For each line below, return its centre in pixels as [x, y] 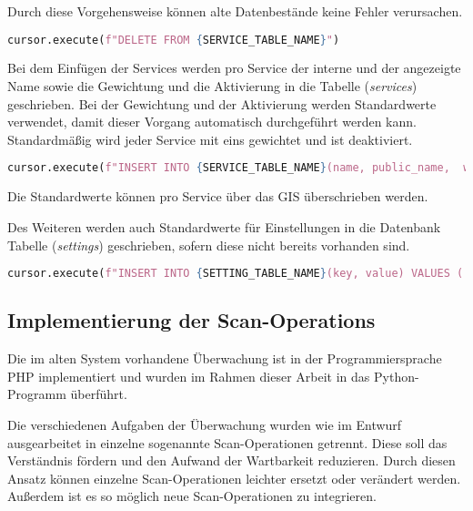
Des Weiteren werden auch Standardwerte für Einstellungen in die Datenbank [224, 226]
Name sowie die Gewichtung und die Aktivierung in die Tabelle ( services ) [212, 86]
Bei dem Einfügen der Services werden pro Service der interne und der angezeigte [234, 68]
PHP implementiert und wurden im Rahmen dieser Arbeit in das [189, 376]
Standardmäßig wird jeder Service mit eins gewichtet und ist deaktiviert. [210, 139]
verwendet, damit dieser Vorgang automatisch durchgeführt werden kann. [212, 122]
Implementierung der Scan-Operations [191, 320]
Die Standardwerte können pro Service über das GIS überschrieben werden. [218, 196]
